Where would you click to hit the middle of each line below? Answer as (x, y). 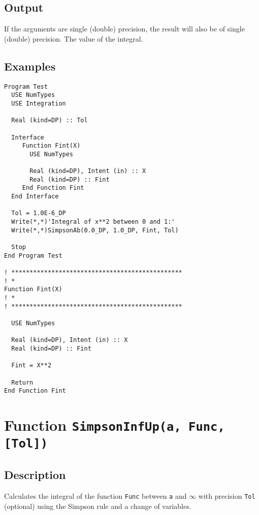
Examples (30, 66)
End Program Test (33, 255)
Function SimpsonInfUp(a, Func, (115, 425)
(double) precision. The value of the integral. (74, 38)
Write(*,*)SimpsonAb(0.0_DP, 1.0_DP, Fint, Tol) (95, 230)
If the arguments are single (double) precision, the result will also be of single (124, 29)
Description (35, 475)
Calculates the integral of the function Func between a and (95, 495)
